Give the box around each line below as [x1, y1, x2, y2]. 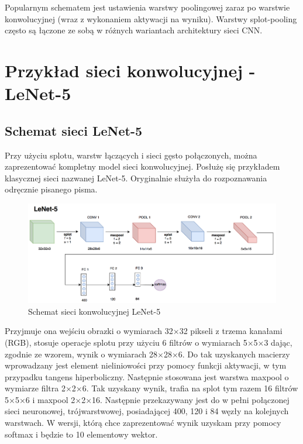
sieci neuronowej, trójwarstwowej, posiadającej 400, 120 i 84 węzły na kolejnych [5, 405, 289, 417]
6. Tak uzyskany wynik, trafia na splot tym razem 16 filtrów [82, 382, 298, 394]
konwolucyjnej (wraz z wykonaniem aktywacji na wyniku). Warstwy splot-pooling [5, 12, 297, 25]
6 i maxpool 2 [25, 393, 75, 405]
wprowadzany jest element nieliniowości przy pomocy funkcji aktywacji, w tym [5, 359, 287, 371]
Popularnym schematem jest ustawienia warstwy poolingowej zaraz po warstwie [5, 1, 290, 13]
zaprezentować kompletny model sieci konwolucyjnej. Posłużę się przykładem [5, 160, 280, 173]
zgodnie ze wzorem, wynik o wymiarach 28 [5, 347, 157, 360]
